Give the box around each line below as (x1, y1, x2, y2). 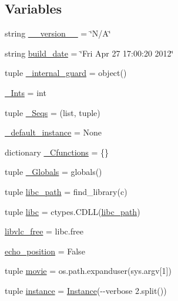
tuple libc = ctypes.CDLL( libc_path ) (5, 205, 140, 217)
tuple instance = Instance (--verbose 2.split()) (5, 284, 167, 296)
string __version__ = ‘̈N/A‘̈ (5, 27, 111, 39)
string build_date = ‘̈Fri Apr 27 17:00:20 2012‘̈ (5, 47, 174, 59)
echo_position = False (5, 244, 85, 257)
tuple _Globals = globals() (5, 166, 102, 178)
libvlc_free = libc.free (5, 225, 83, 237)
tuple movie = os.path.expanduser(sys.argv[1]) (5, 264, 172, 277)
